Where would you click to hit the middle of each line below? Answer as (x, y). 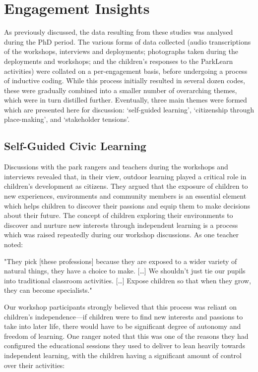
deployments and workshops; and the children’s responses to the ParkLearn (119, 61)
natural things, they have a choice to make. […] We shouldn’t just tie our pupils (125, 271)
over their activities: (34, 365)
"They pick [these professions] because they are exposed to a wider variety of (121, 261)
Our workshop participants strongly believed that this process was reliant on (121, 306)
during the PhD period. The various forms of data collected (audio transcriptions (128, 41)
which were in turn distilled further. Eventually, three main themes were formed (126, 100)
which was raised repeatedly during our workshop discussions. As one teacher (121, 235)
